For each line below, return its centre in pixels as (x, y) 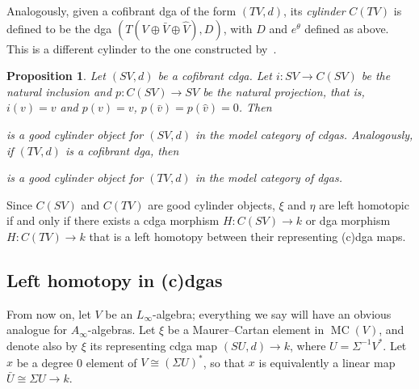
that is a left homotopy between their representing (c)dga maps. (247, 236)
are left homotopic (364, 204)
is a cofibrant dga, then (122, 150)
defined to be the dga (59, 28)
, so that (224, 362)
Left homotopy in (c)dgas (115, 279)
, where (308, 345)
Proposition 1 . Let (56, 76)
